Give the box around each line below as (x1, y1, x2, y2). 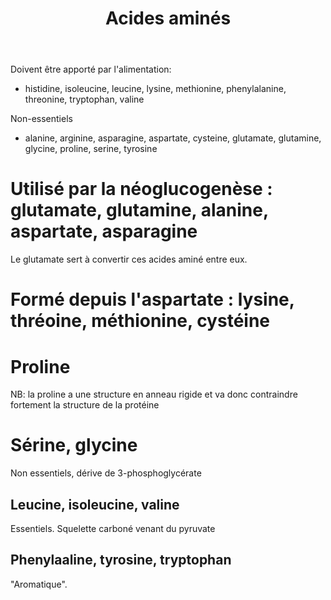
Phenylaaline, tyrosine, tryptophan (10, 552, 232, 569)
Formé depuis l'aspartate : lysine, (10, 288, 295, 311)
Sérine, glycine (10, 434, 138, 457)
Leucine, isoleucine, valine (10, 496, 180, 513)
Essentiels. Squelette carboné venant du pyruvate (10, 523, 216, 534)
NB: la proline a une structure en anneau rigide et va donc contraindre (10, 388, 298, 401)
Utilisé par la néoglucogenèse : (10, 178, 273, 201)
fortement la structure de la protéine (10, 399, 160, 411)
